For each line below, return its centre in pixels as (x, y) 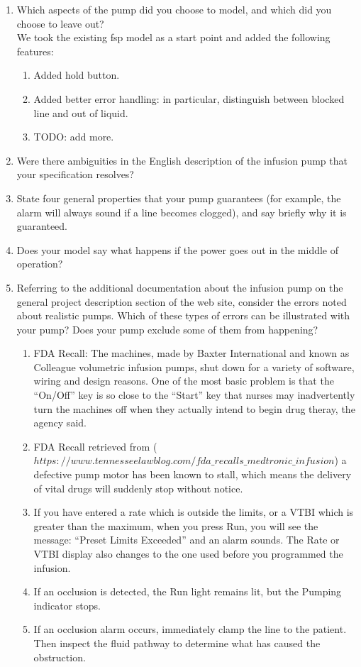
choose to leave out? (60, 23)
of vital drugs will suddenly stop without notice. (138, 488)
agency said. (60, 423)
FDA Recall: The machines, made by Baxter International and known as (191, 353)
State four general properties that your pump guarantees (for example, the (179, 198)
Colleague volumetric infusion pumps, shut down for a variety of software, (194, 366)
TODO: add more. (74, 137)
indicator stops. (67, 605)
